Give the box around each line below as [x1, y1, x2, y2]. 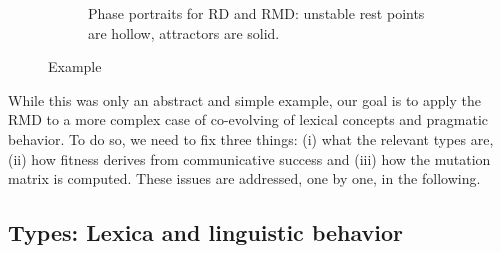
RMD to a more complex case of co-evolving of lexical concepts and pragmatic [8, 109, 489, 130]
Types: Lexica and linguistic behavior [8, 217, 404, 248]
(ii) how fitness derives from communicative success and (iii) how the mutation [8, 148, 491, 169]
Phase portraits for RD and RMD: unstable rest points [88, 3, 425, 23]
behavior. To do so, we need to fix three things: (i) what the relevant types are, [8, 128, 494, 149]
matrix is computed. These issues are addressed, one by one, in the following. [8, 168, 481, 189]
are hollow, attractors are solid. [88, 22, 280, 43]
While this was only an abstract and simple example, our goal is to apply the [8, 89, 481, 110]
